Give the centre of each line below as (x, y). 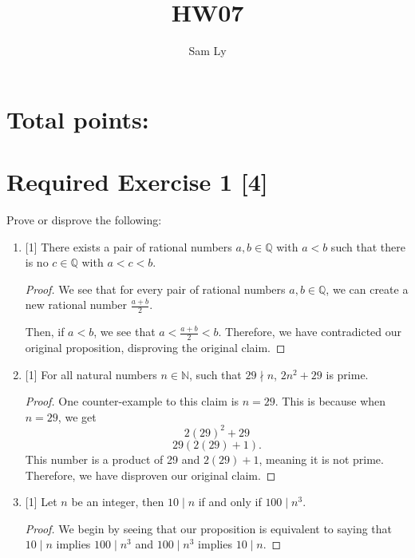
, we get (77, 416)
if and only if (230, 502)
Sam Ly (207, 51)
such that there (368, 246)
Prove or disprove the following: (84, 220)
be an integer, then (118, 502)
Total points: (78, 119)
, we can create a (367, 289)
